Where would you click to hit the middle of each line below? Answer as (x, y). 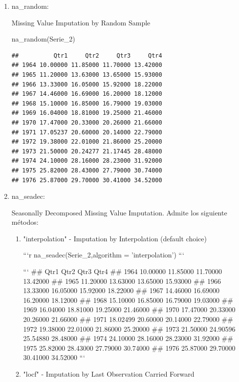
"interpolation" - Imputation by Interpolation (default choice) (115, 238)
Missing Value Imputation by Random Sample (81, 22)
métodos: (25, 222)
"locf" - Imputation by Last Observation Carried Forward (109, 374)
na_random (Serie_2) (43, 39)
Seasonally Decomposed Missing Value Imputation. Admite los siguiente (119, 212)
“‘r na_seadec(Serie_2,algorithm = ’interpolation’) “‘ (104, 255)
